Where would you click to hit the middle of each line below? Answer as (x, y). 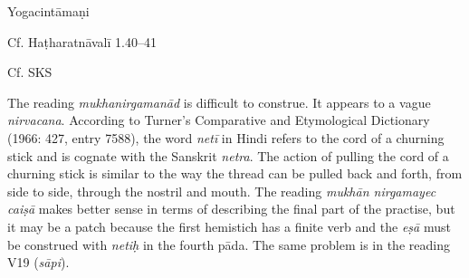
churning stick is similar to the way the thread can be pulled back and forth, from (235, 173)
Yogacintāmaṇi (48, 11)
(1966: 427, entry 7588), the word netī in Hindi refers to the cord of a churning (226, 137)
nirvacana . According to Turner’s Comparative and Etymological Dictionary (219, 120)
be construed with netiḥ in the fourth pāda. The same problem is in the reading (229, 244)
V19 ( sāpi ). (38, 262)
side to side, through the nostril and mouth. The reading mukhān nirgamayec (222, 191)
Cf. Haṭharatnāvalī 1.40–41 (82, 41)
